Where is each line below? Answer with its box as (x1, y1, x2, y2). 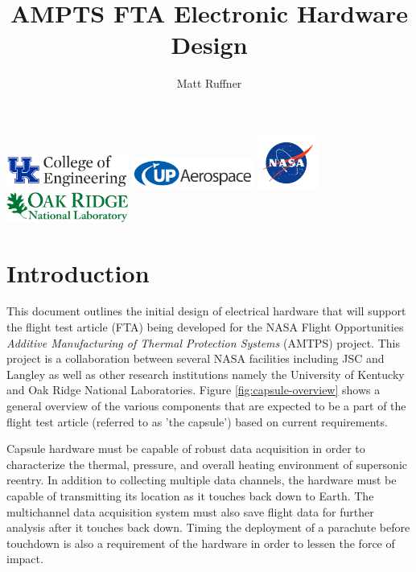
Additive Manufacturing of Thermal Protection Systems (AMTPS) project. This (6, 334, 400, 351)
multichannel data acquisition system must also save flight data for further (6, 503, 374, 520)
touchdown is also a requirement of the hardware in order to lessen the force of (6, 534, 395, 551)
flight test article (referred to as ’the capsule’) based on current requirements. (6, 413, 388, 430)
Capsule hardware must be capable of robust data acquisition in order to (6, 440, 365, 457)
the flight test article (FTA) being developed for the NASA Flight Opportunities (6, 319, 404, 335)
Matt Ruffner (176, 75, 242, 92)
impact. (6, 550, 43, 567)
